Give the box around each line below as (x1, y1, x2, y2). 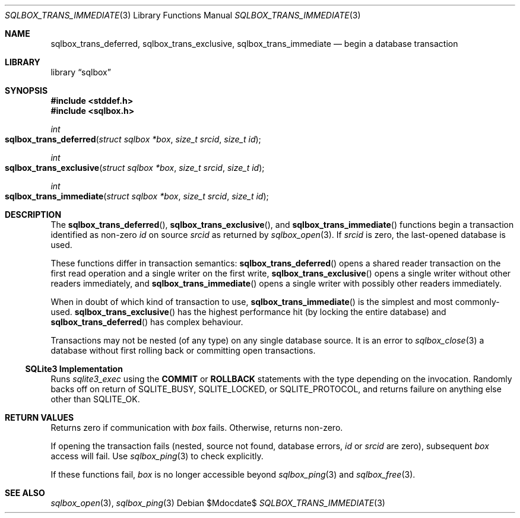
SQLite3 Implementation (25, 364, 123, 374)
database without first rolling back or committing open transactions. (50, 345, 316, 355)
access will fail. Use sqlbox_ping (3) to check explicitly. (50, 451, 264, 461)
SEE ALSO (5, 488, 45, 498)
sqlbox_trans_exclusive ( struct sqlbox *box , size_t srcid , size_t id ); (5, 163, 265, 173)
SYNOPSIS (5, 85, 48, 96)
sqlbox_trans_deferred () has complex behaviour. (50, 317, 243, 327)
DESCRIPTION (5, 209, 62, 220)
